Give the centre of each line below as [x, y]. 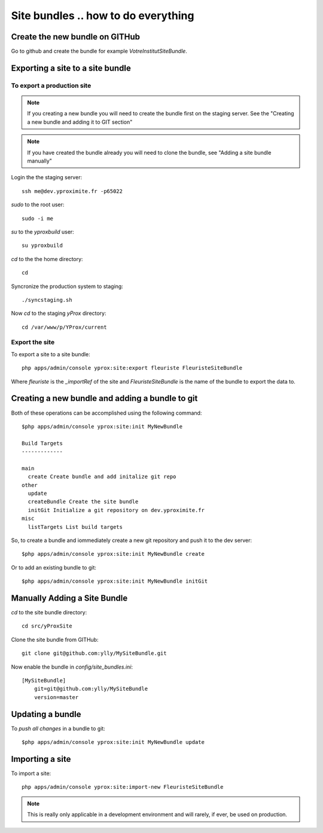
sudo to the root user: [38, 205]
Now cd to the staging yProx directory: [59, 313]
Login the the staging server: [47, 177]
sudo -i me [38, 218]
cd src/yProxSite [47, 626]
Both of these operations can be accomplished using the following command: [106, 413]
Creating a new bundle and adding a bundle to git [104, 398]
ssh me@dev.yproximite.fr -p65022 [72, 191]
